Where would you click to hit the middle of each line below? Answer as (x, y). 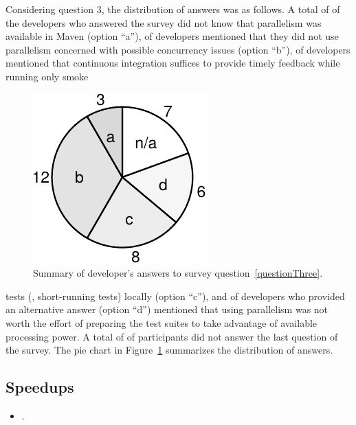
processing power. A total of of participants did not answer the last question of (172, 336)
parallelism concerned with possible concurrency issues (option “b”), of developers (178, 49)
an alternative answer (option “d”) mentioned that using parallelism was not (167, 309)
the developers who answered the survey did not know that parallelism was (164, 22)
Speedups (40, 387)
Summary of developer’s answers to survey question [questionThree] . (178, 273)
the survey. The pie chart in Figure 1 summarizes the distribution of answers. (169, 350)
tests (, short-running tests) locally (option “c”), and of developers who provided (175, 296)
